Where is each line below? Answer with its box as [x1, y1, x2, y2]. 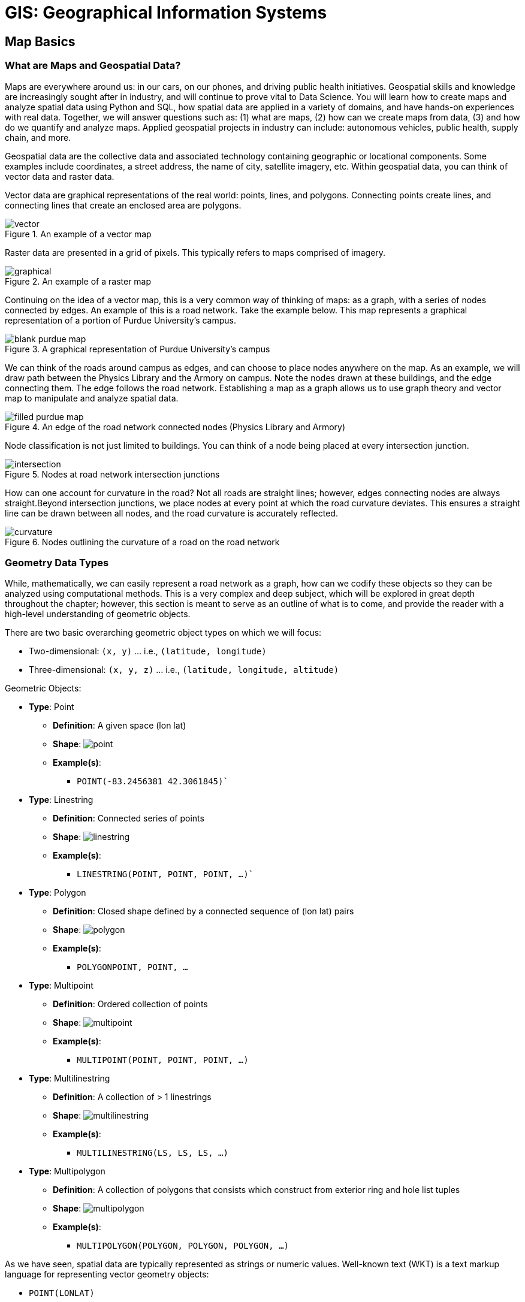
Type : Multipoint [29, 980, 93, 991]
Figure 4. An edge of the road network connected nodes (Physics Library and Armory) [5, 421, 346, 432]
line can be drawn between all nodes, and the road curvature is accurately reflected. [5, 507, 338, 518]
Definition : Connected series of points [53, 813, 204, 824]
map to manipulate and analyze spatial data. [5, 392, 179, 403]
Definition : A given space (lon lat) [53, 720, 186, 731]
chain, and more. [5, 132, 71, 143]
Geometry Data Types [5, 556, 109, 569]
